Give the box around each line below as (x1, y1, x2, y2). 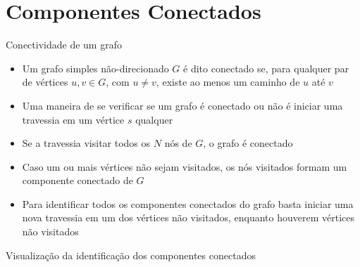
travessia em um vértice (22, 112, 125, 126)
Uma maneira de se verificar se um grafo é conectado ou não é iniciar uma (22, 98, 343, 112)
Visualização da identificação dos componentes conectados (6, 247, 256, 262)
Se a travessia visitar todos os (22, 136, 151, 150)
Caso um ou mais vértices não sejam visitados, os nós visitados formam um (22, 159, 347, 174)
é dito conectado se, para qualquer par (183, 60, 349, 75)
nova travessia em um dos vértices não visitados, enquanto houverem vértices (22, 210, 354, 225)
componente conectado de (22, 173, 133, 188)
